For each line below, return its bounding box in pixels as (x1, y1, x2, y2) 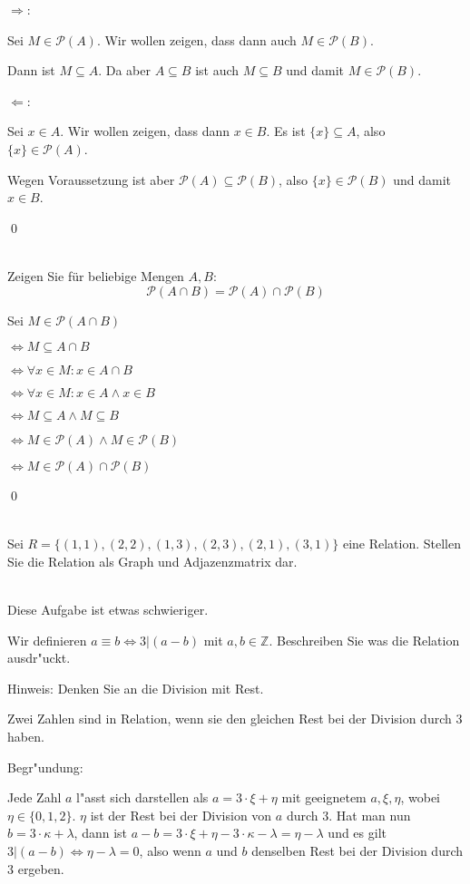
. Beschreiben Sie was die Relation (269, 630, 460, 649)
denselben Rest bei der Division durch (251, 841, 464, 860)
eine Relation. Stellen (342, 534, 461, 553)
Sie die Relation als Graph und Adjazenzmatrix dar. (7, 551, 298, 570)
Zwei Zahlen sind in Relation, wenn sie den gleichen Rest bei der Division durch (7, 709, 452, 728)
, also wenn (139, 841, 201, 860)
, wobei (400, 788, 440, 807)
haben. (7, 727, 44, 746)
